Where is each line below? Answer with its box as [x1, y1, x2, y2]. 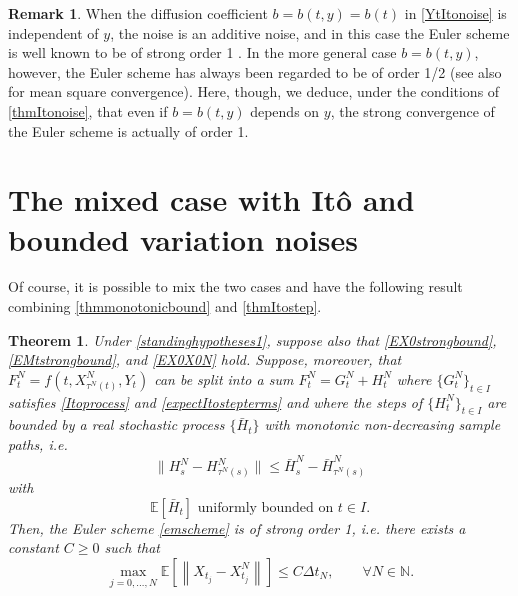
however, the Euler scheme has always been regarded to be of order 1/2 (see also [8, 61, 502, 82]
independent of [8, 22, 99, 43]
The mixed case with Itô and [8, 179, 415, 220]
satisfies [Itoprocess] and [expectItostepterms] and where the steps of [8, 391, 423, 412]
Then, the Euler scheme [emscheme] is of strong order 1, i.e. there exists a [8, 517, 466, 538]
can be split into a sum [154, 368, 294, 389]
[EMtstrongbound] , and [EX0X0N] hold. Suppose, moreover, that [8, 349, 402, 370]
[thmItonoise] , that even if [8, 100, 168, 121]
